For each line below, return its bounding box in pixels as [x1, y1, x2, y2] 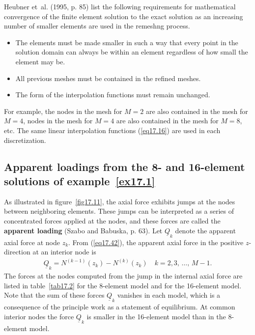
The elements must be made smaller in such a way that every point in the [15, 37, 238, 47]
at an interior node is [32, 247, 96, 257]
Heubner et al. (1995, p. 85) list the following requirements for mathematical [4, 1, 236, 11]
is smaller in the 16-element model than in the [86, 311, 226, 321]
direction [4, 247, 30, 257]
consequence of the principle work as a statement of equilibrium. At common [4, 302, 235, 312]
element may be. [15, 56, 65, 66]
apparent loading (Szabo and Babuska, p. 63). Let [4, 225, 163, 235]
